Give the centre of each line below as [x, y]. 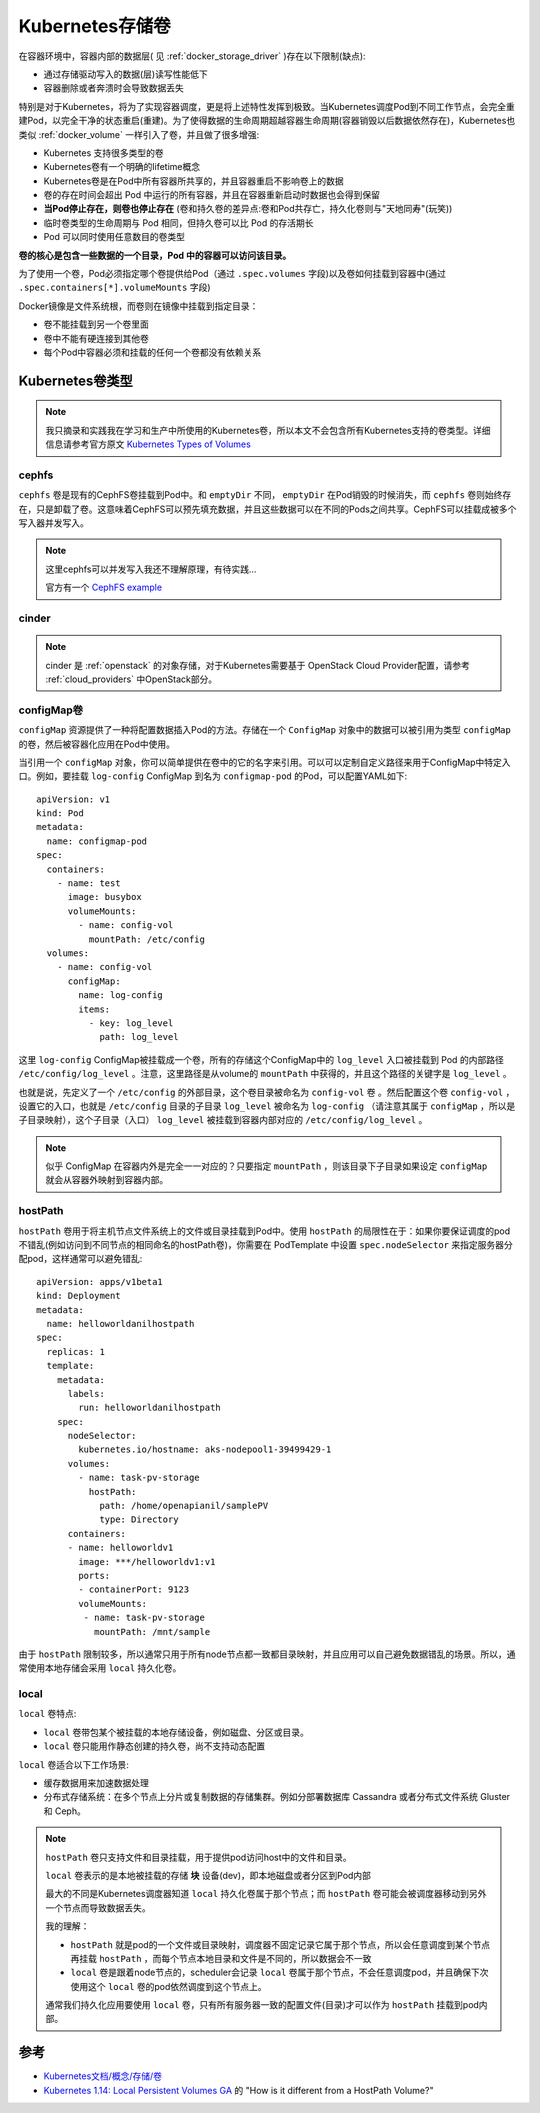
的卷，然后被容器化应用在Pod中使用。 [96, 744]
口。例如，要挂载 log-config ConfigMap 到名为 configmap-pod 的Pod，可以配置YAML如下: [213, 776]
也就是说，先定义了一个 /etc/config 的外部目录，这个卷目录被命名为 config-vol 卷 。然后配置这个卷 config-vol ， [266, 1092]
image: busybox [104, 897]
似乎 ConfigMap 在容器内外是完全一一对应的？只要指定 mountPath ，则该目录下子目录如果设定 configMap [266, 1166]
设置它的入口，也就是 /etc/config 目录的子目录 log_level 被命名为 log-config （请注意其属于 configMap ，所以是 [267, 1106]
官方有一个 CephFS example [104, 587]
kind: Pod [60, 813]
